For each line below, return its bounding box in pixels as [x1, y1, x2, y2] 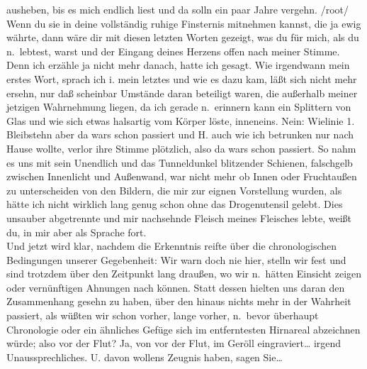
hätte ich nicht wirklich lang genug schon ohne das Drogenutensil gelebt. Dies [6, 197, 343, 211]
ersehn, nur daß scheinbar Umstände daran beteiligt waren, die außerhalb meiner [6, 85, 358, 100]
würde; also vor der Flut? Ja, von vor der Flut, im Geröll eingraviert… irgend [6, 336, 341, 351]
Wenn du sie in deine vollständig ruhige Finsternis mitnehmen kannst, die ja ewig [6, 16, 361, 31]
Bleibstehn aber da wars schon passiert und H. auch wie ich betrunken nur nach [6, 127, 354, 142]
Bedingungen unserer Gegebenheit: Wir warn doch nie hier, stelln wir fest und [6, 252, 346, 267]
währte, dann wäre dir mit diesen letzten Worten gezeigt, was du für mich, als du [6, 30, 359, 45]
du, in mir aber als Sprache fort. [6, 224, 147, 239]
